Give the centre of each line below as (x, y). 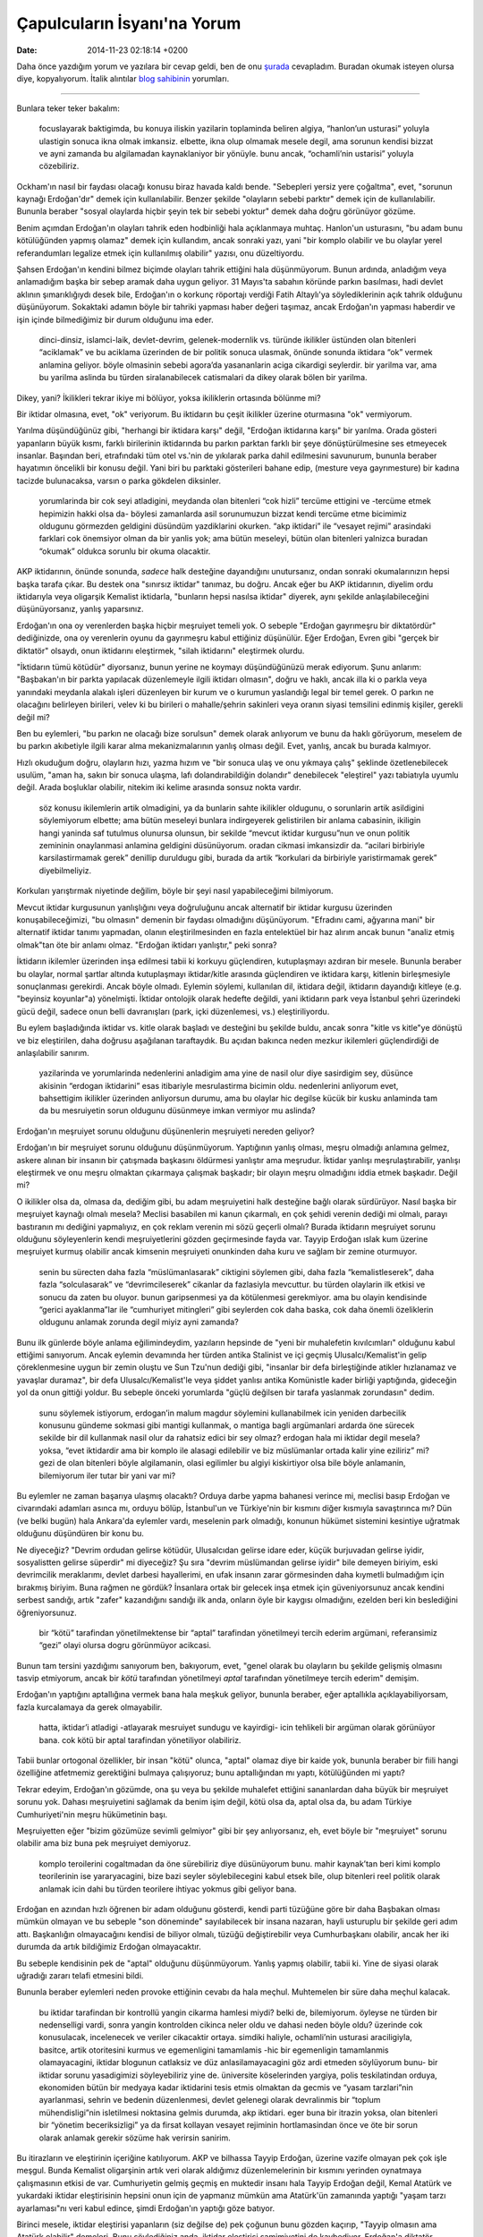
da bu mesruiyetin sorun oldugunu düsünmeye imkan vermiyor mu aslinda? (177, 1110)
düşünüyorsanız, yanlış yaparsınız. (80, 609)
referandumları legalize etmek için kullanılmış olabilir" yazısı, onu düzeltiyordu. (161, 253)
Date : (27, 50)
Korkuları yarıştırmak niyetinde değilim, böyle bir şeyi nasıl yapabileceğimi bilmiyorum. (175, 891)
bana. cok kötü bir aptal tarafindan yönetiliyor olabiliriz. (140, 1739)
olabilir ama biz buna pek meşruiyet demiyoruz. (104, 1843)
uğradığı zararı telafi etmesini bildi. (80, 1975)
